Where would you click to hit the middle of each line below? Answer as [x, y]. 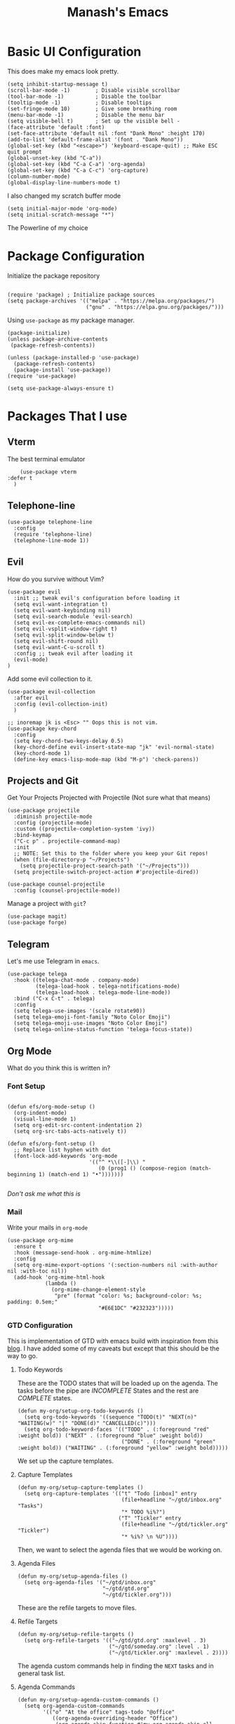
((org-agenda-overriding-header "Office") [115, 1718]
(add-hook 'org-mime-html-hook [59, 1277]
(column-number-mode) [39, 177]
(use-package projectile [43, 811]
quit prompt [25, 152]
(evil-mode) [31, 659]
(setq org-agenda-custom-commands [74, 1706]
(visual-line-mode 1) [45, 1119]
